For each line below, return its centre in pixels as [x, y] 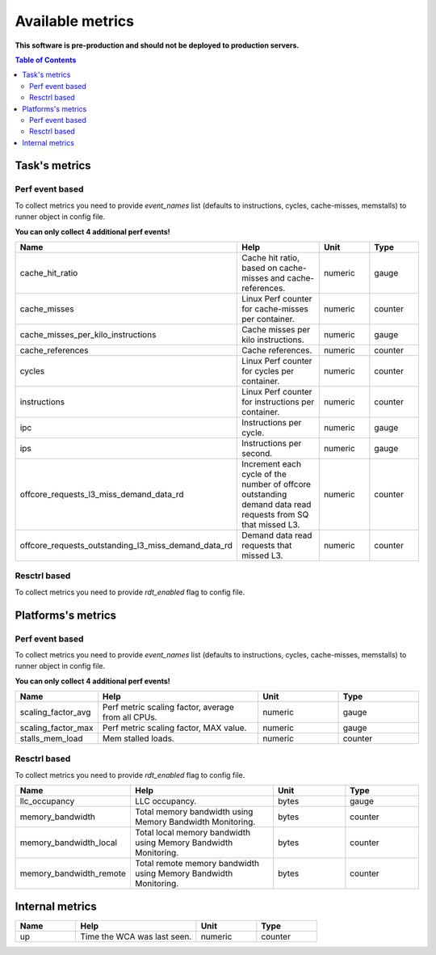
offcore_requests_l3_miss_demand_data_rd [102, 494]
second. [257, 453]
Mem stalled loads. [138, 738]
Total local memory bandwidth [192, 833]
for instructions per [278, 402]
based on [260, 268]
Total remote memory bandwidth [197, 864]
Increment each [272, 464]
